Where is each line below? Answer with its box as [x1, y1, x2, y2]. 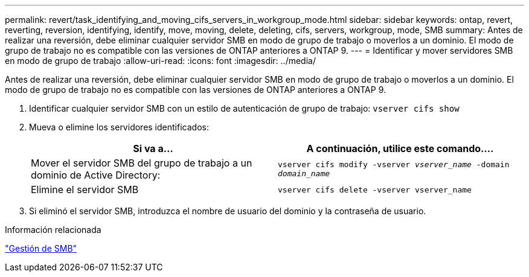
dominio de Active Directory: [31, 169, 161, 181]
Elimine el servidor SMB [31, 183, 139, 196]
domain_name [278, 169, 330, 178]
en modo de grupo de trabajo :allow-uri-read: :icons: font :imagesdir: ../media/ [5, 56, 316, 66]
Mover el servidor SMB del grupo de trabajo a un [31, 157, 252, 169]
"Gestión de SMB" [5, 243, 77, 253]
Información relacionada [5, 224, 101, 235]
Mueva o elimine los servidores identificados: [29, 122, 209, 132]
